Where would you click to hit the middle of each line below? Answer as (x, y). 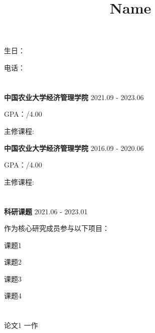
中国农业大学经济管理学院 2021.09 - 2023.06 (74, 97)
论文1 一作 (21, 325)
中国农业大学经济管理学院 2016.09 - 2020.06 (74, 148)
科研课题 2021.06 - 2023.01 (46, 211)
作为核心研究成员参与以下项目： (57, 228)
